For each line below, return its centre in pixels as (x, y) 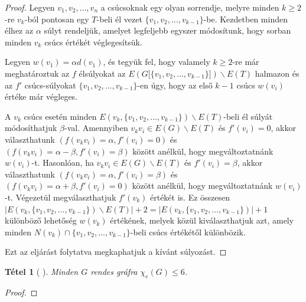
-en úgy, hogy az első (175, 85)
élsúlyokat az (102, 73)
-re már (246, 62)
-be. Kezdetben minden (245, 19)
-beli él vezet (119, 19)
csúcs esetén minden (60, 116)
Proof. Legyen (30, 7)
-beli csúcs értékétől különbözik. (188, 232)
